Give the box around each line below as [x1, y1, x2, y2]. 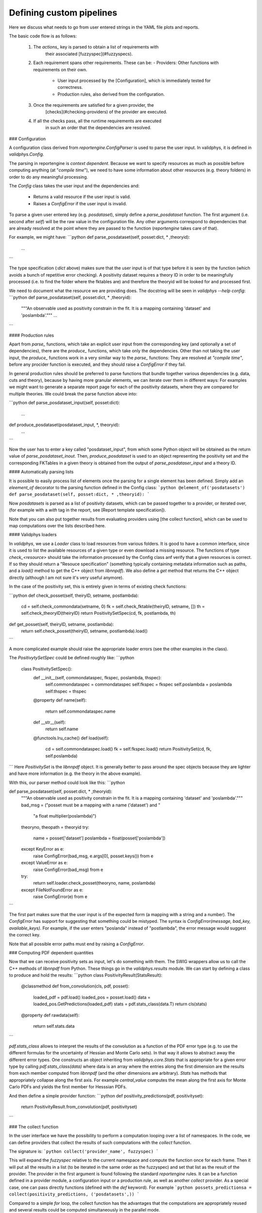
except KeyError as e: [21, 846, 65, 852]
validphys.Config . [9, 151, 45, 157]
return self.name [45, 726, 79, 732]
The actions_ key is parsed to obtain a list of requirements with [33, 44, 159, 50]
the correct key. [9, 932, 41, 938]
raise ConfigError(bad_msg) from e [33, 867, 104, 872]
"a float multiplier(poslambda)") [33, 813, 97, 819]
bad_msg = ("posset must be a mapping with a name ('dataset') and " [21, 802, 161, 808]
